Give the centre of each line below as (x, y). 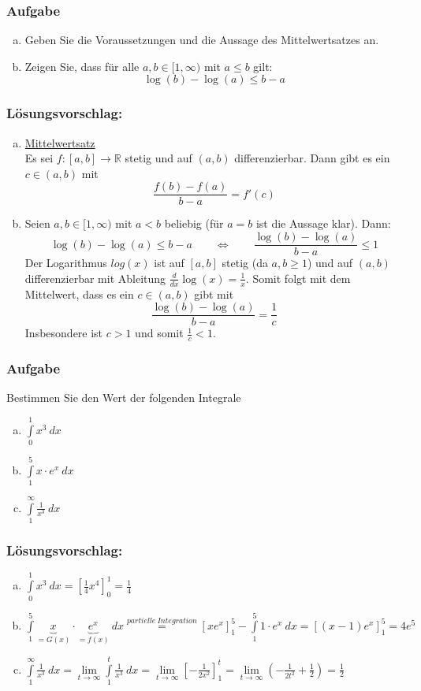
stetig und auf (158, 158)
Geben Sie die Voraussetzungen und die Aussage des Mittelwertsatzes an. (202, 40)
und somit (159, 333)
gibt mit (214, 293)
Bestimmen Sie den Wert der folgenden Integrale (124, 398)
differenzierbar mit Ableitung (95, 278)
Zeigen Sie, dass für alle (82, 66)
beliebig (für (194, 223)
